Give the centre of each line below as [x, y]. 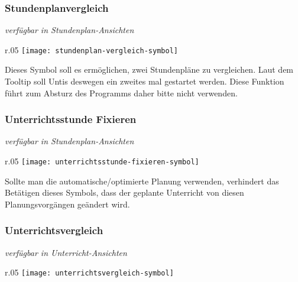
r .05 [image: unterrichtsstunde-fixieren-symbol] [102, 161]
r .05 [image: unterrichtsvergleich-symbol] [89, 272]
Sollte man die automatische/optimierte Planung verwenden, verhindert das [142, 181]
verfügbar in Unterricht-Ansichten [66, 252]
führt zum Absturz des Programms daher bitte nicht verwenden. [121, 93]
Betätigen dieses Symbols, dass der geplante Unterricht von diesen [124, 192]
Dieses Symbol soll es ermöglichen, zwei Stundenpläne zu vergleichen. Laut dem [149, 69]
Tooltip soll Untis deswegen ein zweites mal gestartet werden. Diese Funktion [145, 81]
